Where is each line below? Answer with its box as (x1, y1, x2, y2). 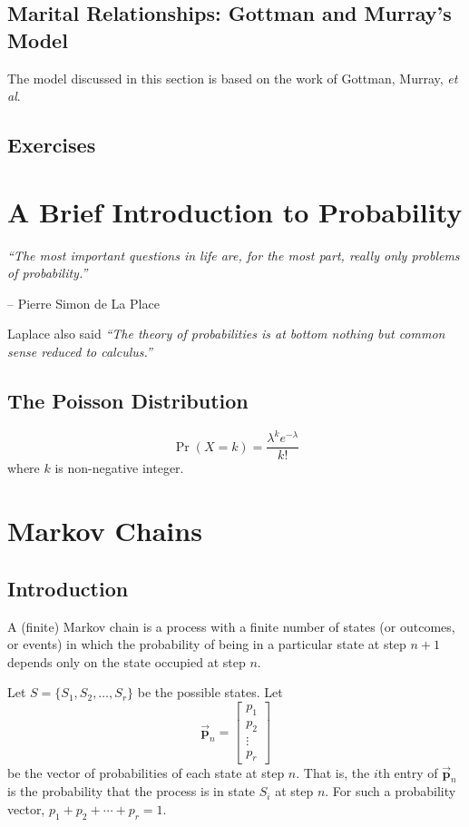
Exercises (7, 131, 96, 159)
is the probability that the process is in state (7, 782, 256, 801)
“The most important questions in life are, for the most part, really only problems (7, 245, 460, 264)
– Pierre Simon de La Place (7, 293, 160, 312)
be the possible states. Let (137, 683, 283, 702)
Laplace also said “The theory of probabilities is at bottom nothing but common (7, 324, 445, 343)
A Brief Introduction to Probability (7, 192, 463, 230)
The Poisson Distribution (7, 387, 249, 415)
